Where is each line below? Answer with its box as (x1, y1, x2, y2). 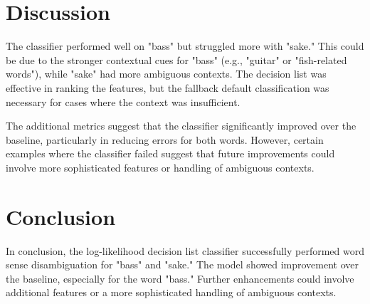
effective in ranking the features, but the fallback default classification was (6, 80, 329, 95)
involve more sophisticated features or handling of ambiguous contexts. (6, 159, 314, 174)
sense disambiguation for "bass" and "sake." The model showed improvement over (6, 257, 359, 272)
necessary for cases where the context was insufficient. (6, 94, 240, 109)
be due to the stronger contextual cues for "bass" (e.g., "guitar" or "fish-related (6, 52, 347, 67)
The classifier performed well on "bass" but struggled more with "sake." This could (6, 38, 364, 53)
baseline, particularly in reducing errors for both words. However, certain (6, 132, 324, 147)
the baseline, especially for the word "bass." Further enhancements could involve (6, 271, 354, 285)
